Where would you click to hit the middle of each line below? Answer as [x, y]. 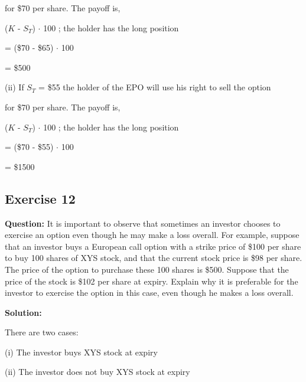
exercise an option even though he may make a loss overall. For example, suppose [152, 235]
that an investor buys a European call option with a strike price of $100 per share [153, 246]
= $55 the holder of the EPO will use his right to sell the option [155, 87]
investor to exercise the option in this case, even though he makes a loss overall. [149, 293]
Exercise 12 [40, 198]
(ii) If [14, 87]
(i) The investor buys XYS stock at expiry [81, 352]
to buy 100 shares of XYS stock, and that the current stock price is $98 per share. [154, 258]
